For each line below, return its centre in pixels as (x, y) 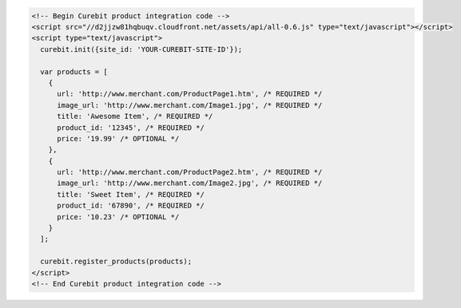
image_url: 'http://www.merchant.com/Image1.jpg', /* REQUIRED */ (190, 105)
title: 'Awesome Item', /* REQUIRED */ (135, 116)
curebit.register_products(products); (116, 262)
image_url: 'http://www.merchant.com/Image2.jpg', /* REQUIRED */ (190, 183)
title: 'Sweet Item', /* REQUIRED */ (131, 194)
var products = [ (74, 71)
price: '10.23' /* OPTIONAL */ (118, 217)
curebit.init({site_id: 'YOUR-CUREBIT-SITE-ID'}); (141, 49)
